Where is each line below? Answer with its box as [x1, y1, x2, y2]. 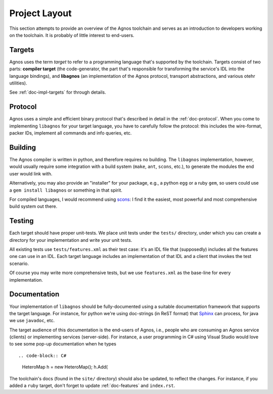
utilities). [9, 80, 27, 86]
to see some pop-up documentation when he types [9, 341, 116, 347]
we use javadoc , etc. [9, 318, 55, 324]
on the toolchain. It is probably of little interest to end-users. [9, 32, 134, 38]
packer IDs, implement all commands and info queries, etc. [9, 130, 132, 136]
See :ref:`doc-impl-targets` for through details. [9, 89, 106, 96]
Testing [9, 216, 34, 225]
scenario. [9, 260, 29, 267]
